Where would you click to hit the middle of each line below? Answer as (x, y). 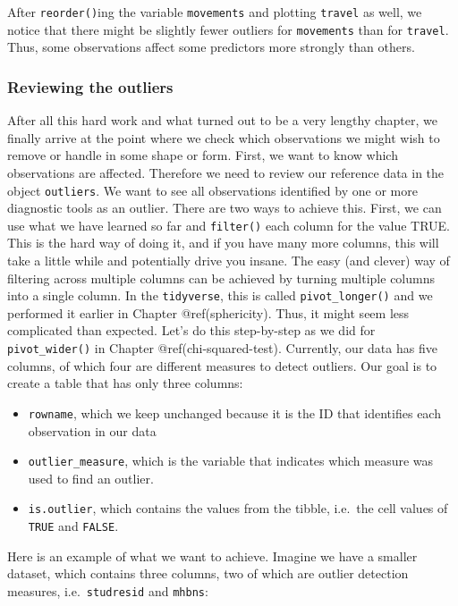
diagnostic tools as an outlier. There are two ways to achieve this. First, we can (225, 208)
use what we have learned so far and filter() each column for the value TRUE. (229, 225)
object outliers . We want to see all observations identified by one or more (212, 190)
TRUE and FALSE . (73, 526)
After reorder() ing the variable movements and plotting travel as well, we (215, 12)
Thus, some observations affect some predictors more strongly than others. (211, 47)
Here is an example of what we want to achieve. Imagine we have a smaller (212, 555)
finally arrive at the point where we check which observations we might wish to (224, 137)
